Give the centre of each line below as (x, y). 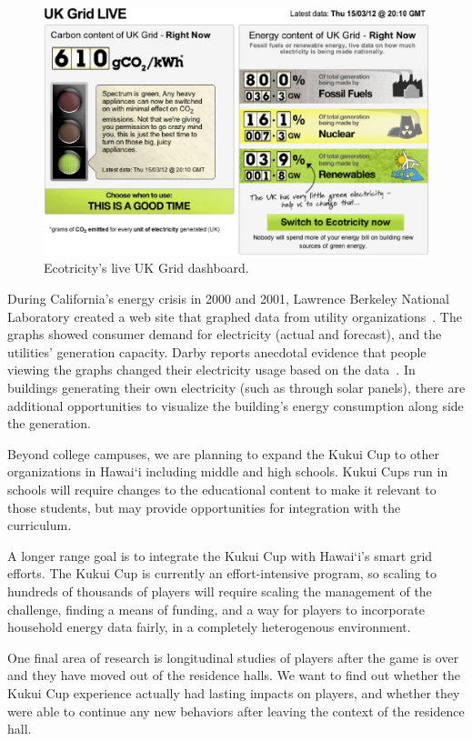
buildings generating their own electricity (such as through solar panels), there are (236, 388)
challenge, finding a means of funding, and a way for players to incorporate (216, 609)
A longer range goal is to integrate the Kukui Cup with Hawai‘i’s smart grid (220, 555)
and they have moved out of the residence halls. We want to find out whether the (234, 675)
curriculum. (40, 525)
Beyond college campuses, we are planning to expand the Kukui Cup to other (223, 453)
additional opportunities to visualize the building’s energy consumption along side (236, 405)
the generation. (49, 423)
